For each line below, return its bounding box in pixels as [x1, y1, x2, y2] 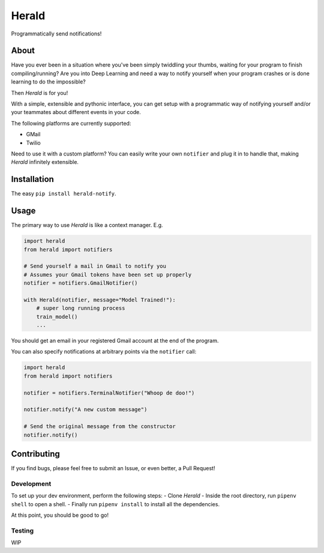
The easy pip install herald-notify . [11, 190, 116, 198]
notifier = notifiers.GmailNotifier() [23, 280, 138, 286]
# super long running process [36, 305, 125, 312]
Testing [11, 526, 34, 534]
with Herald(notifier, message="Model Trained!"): [23, 296, 176, 303]
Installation [11, 174, 54, 184]
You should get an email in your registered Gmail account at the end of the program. [11, 337, 219, 345]
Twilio [26, 139, 41, 147]
